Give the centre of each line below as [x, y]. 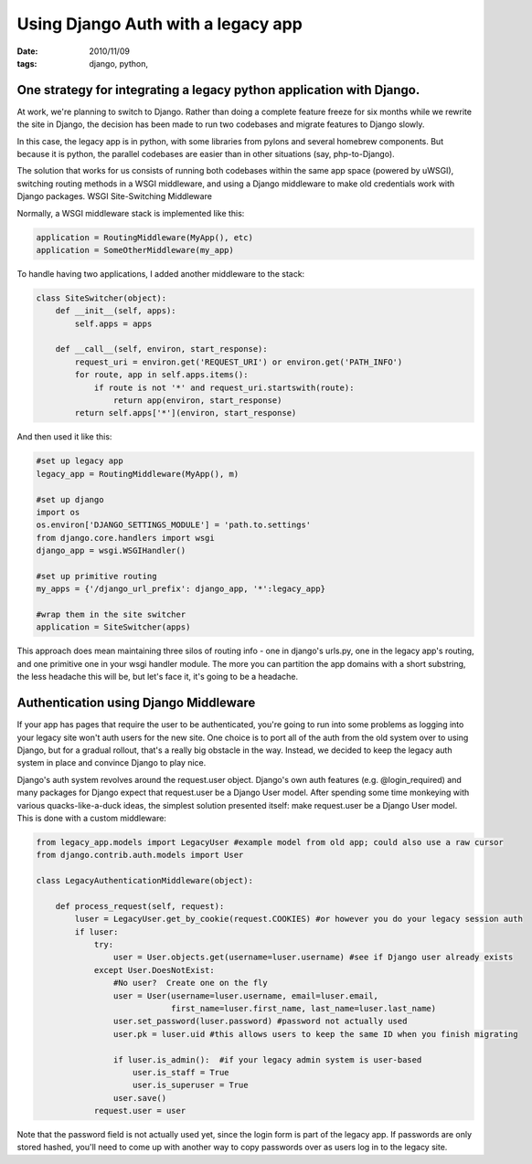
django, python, [118, 63]
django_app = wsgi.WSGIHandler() [111, 551]
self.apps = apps [113, 323]
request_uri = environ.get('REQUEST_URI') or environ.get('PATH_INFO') [239, 362]
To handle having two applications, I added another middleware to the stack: [161, 273]
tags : [27, 63]
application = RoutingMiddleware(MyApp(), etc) [144, 237]
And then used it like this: [64, 437]
